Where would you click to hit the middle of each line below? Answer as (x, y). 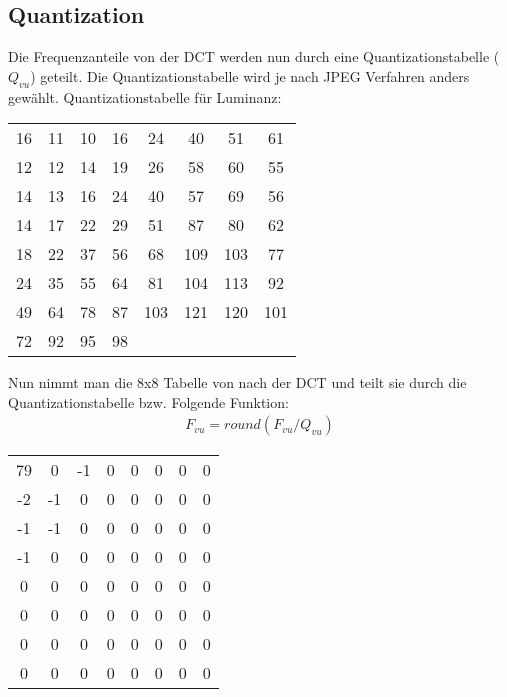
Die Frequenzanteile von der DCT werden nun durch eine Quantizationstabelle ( (254, 56)
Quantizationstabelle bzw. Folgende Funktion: (148, 401)
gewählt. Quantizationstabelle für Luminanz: (145, 96)
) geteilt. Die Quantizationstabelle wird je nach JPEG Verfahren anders (250, 75)
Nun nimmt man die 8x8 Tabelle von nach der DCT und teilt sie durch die (237, 382)
